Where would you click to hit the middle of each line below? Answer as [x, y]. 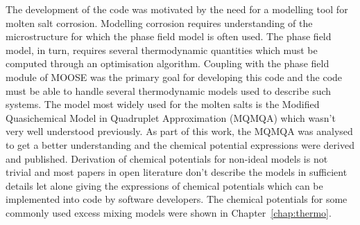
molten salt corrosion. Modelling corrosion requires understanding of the [159, 22]
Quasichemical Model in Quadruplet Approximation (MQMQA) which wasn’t [171, 117]
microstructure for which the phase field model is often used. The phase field [169, 36]
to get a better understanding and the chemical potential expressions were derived [180, 144]
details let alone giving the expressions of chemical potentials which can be [164, 185]
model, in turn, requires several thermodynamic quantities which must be [162, 49]
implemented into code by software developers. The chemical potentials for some [177, 199]
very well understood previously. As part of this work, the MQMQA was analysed [179, 131]
